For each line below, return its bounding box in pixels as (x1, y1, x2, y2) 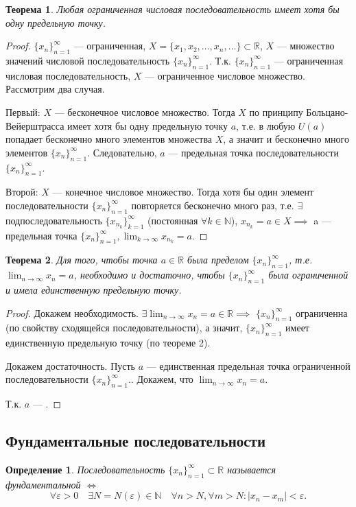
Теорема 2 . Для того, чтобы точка (5, 252, 158, 267)
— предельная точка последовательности (168, 145, 339, 159)
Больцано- (306, 104, 348, 119)
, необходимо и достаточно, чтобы (73, 268, 225, 282)
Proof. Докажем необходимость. (5, 305, 139, 320)
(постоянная (147, 213, 198, 227)
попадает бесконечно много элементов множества (5, 132, 213, 146)
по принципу (249, 104, 303, 119)
